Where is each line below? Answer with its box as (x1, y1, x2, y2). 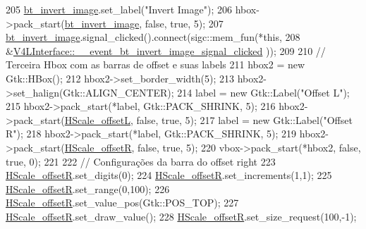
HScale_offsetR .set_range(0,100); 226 (6, 181, 170, 196)
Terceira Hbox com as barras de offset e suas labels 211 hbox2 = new (6, 57, 305, 72)
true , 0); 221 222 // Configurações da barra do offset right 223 (6, 154, 276, 168)
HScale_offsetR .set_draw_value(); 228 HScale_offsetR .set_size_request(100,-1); (6, 209, 357, 223)
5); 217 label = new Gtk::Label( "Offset (185, 112, 353, 127)
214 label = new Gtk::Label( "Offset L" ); (177, 85, 350, 99)
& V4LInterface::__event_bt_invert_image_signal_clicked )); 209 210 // (6, 43, 326, 58)
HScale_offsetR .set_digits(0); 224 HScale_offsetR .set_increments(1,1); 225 (6, 168, 332, 182)
